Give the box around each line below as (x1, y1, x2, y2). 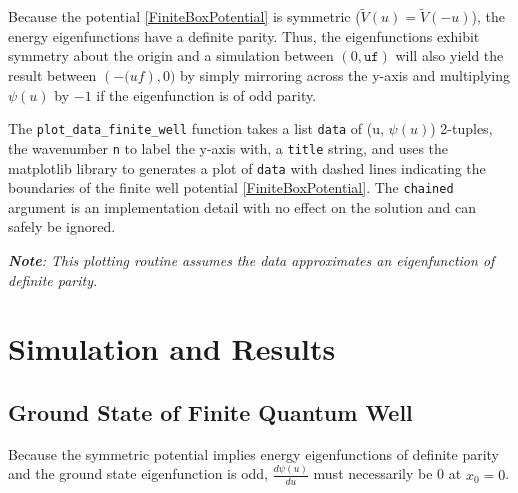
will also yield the (395, 45, 504, 66)
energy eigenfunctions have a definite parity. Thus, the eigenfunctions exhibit (8, 25, 480, 46)
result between (8, 65, 97, 85)
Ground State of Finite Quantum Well (8, 396, 413, 427)
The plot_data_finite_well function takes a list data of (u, (8, 118, 384, 139)
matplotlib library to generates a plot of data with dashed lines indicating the (8, 157, 486, 178)
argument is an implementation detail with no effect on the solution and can (8, 196, 477, 217)
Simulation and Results (8, 328, 336, 369)
